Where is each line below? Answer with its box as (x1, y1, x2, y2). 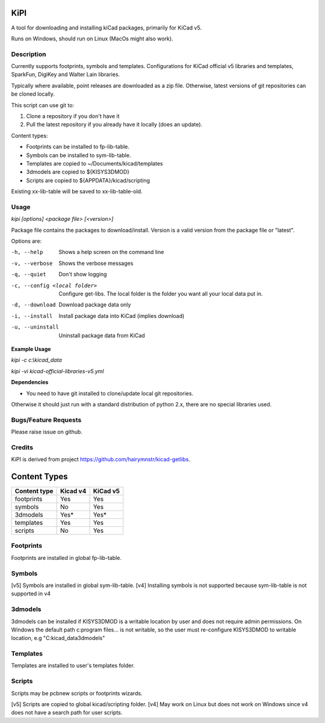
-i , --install (11, 312, 53, 319)
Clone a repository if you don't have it (26, 113, 120, 120)
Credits (11, 443, 33, 451)
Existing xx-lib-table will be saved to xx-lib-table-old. (11, 188, 143, 195)
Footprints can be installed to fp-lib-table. (26, 143, 129, 150)
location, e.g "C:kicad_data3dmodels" (11, 635, 105, 642)
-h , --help (11, 249, 43, 256)
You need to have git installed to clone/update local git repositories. (26, 389, 194, 397)
